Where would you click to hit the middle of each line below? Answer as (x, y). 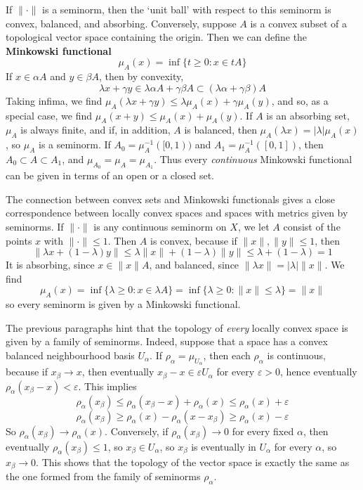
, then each (227, 355)
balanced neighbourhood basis (70, 355)
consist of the (312, 226)
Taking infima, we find (54, 100)
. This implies (107, 386)
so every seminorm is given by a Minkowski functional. (123, 304)
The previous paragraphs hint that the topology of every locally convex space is (177, 327)
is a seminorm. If (74, 144)
